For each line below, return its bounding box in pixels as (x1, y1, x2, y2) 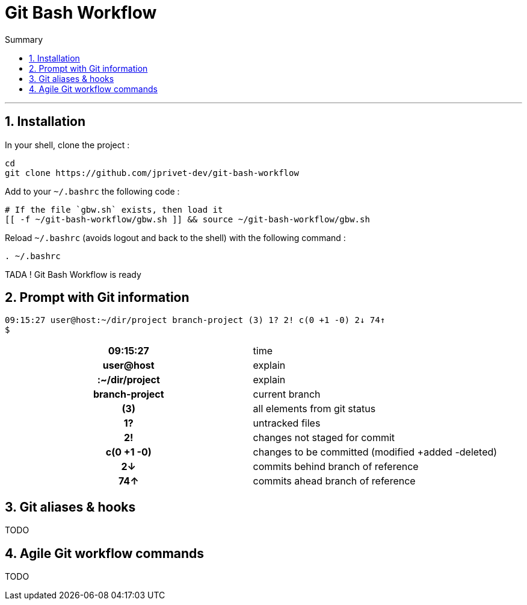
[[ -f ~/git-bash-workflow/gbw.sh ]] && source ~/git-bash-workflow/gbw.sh (5, 214, 370, 224)
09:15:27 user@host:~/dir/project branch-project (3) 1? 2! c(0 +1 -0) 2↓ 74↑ (5, 315, 386, 325)
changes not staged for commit (253, 431, 395, 444)
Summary (5, 34, 43, 45)
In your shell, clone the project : (5, 139, 130, 150)
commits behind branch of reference (253, 460, 419, 473)
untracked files (253, 417, 321, 430)
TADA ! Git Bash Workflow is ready (5, 269, 141, 280)
